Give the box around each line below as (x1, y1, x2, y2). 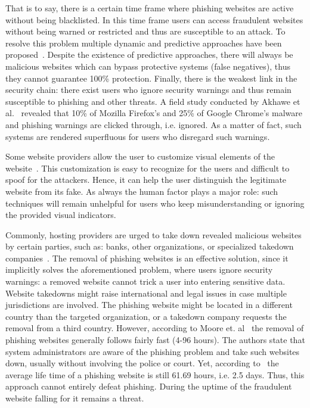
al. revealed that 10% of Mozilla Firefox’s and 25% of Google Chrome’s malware (5, 107, 302, 119)
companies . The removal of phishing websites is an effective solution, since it (5, 251, 289, 264)
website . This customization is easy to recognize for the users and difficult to (5, 161, 290, 174)
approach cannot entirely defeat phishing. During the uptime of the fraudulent (5, 380, 292, 393)
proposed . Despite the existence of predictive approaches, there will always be (5, 48, 293, 61)
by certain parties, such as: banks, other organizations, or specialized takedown (5, 240, 294, 253)
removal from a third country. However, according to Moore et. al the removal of (5, 322, 304, 334)
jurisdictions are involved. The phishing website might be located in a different (5, 298, 293, 311)
